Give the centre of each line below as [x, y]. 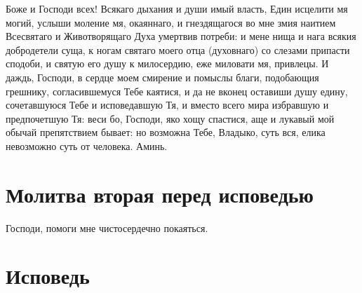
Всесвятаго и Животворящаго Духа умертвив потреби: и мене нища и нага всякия [181, 36]
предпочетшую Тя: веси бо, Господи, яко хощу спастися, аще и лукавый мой [170, 118]
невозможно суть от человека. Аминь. [87, 145]
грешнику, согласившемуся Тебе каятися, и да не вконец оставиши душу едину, [177, 91]
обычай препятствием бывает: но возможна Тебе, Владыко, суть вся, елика [166, 132]
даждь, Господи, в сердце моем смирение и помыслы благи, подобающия [162, 77]
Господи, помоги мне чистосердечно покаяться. [107, 227]
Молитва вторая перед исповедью [160, 194]
